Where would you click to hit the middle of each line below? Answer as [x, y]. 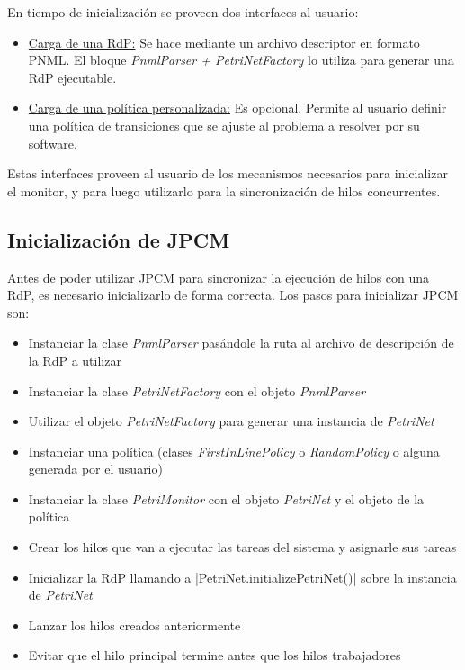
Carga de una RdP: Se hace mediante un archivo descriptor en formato [224, 42]
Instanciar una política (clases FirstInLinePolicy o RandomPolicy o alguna [234, 451]
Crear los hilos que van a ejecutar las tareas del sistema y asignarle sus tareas [242, 547]
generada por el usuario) [95, 469]
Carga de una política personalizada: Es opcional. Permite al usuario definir [237, 108]
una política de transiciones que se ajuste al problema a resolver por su [224, 125]
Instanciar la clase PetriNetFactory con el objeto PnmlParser [197, 390]
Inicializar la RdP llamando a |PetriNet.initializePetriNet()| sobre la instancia [242, 577]
